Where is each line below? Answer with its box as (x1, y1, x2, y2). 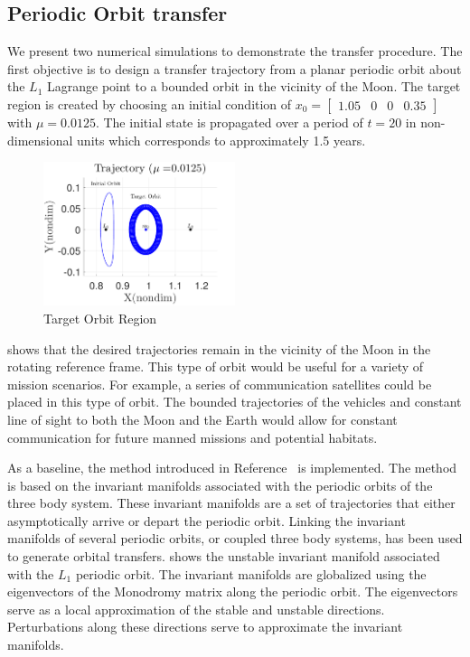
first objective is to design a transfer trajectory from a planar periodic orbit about (7, 59, 462, 78)
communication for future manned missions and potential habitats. (7, 427, 378, 446)
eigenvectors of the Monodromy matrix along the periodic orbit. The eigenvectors (7, 582, 458, 601)
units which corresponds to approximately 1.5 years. (77, 130, 366, 149)
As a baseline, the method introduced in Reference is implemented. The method (7, 458, 457, 477)
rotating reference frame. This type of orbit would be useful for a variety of (7, 357, 424, 376)
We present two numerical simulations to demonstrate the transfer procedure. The (7, 42, 463, 61)
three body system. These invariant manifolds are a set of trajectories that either (7, 493, 456, 512)
